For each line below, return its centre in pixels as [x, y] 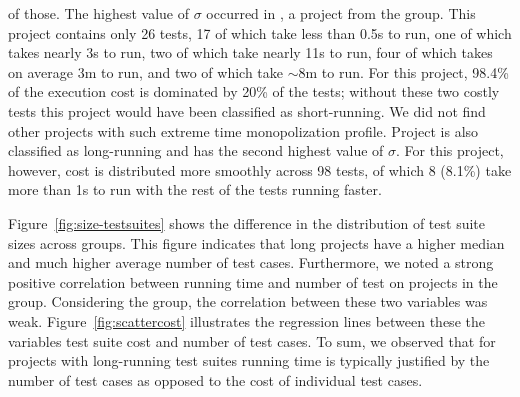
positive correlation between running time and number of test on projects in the [253, 281]
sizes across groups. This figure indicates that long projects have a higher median [256, 242]
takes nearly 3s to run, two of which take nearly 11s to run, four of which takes [250, 52]
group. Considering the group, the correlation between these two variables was [248, 301]
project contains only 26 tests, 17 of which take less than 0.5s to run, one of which [260, 32]
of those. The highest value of [98, 13]
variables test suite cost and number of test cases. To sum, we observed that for [252, 340]
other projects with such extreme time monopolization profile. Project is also [243, 130]
